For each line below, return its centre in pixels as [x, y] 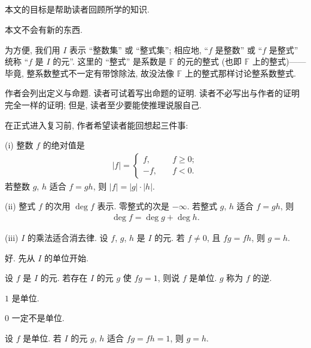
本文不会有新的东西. [44, 29]
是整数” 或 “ [239, 49]
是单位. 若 [42, 338]
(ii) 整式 [20, 206]
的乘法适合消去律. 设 [68, 237]
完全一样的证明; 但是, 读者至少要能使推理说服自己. [103, 104]
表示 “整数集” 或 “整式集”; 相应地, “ [139, 49]
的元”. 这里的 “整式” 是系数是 [110, 61]
